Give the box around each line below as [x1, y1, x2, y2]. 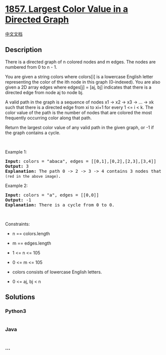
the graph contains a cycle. [5, 130, 61, 136]
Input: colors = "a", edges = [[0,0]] [5, 192, 99, 198]
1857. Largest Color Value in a [5, 3, 128, 15]
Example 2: [5, 182, 28, 189]
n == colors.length [12, 230, 50, 236]
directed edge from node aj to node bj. [5, 89, 84, 95]
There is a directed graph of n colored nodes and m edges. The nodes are [5, 58, 156, 65]
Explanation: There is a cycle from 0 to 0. [5, 202, 115, 207]
